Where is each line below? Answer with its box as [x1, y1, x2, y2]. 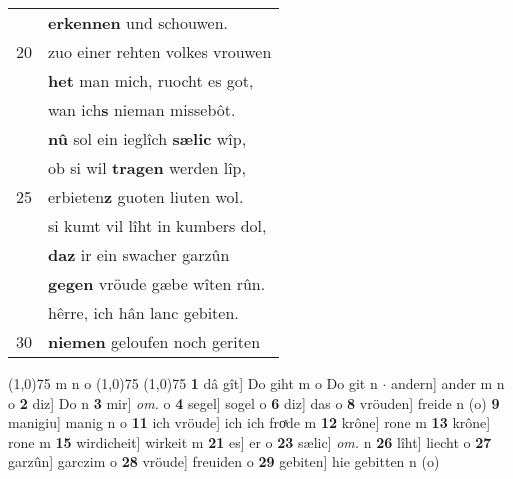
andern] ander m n [390, 373, 505, 393]
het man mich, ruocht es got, [48, 69, 254, 92]
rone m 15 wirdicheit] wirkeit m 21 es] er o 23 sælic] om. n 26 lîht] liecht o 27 [8, 431, 492, 452]
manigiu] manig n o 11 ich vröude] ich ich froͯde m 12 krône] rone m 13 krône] [8, 412, 491, 433]
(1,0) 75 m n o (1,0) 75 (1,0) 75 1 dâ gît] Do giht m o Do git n [8, 373, 378, 393]
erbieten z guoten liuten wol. [48, 185, 244, 208]
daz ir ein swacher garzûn [48, 243, 230, 266]
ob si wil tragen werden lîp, [48, 156, 246, 179]
